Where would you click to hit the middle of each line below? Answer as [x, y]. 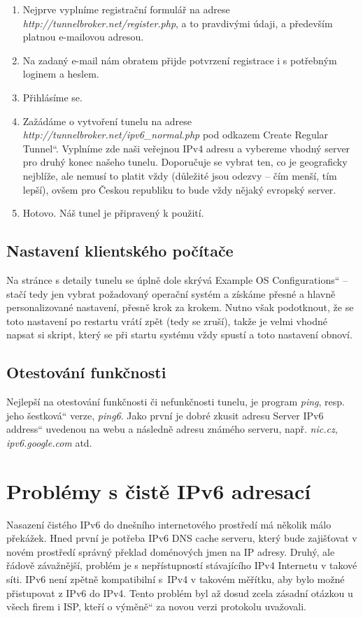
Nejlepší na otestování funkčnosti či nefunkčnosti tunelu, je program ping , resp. [176, 402]
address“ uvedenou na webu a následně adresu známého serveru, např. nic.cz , [172, 429]
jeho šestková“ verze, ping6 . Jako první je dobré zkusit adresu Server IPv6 [165, 415]
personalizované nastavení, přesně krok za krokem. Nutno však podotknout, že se [180, 307]
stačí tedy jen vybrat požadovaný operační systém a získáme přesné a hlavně [171, 293]
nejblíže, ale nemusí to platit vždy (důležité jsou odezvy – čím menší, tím [180, 175]
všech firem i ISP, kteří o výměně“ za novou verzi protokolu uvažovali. [156, 606]
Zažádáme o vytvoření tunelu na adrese [107, 121]
